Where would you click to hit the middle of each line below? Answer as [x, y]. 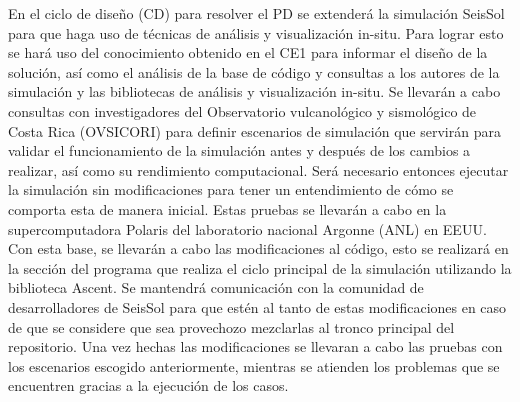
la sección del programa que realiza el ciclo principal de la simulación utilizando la [260, 267]
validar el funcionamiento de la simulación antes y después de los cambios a [239, 150]
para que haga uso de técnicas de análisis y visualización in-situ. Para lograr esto [256, 32]
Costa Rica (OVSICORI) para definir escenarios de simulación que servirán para [254, 130]
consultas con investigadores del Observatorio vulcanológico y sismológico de [242, 110]
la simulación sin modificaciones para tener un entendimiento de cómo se [231, 189]
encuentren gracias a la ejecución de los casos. [148, 385]
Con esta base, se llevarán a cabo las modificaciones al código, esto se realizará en [258, 248]
